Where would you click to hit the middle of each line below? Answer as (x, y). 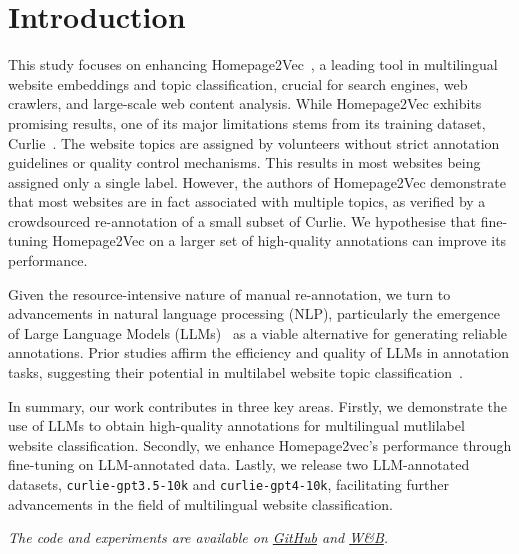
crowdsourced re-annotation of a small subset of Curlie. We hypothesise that (242, 220)
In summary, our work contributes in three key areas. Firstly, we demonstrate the (258, 405)
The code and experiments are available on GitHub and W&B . (198, 537)
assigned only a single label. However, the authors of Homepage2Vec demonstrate (257, 181)
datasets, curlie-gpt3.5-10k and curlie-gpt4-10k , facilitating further (228, 484)
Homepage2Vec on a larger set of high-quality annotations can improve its (279, 240)
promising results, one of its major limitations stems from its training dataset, (247, 122)
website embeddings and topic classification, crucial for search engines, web (238, 83)
